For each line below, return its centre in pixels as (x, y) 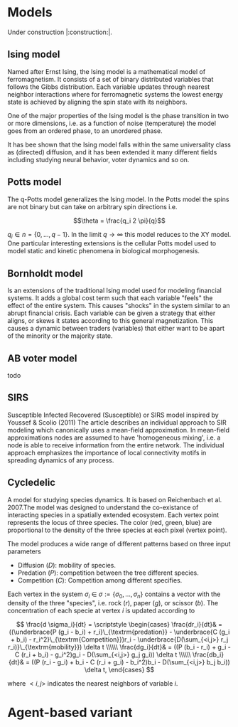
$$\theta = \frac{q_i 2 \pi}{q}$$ (119, 221)
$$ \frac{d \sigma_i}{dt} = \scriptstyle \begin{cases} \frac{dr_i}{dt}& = (119, 625)
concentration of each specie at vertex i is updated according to (101, 611)
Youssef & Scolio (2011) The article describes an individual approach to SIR (117, 422)
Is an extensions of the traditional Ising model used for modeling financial (114, 291)
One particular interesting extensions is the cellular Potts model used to (112, 243)
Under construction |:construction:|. (60, 32)
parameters (24, 551)
